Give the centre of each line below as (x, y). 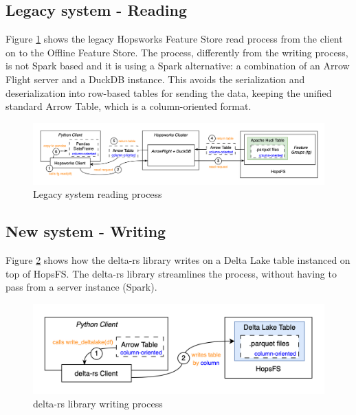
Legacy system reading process (98, 194)
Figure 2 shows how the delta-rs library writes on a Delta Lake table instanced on (178, 260)
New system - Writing (86, 231)
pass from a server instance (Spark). (81, 287)
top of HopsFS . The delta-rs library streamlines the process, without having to (171, 273)
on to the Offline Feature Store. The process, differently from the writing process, (177, 52)
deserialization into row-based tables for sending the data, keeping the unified (169, 92)
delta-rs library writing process (98, 404)
